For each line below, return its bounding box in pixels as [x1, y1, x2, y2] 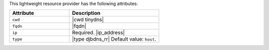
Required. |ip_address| [72, 29, 125, 36]
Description [72, 10, 101, 17]
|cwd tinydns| [72, 16, 104, 23]
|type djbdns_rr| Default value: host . [72, 36, 156, 43]
